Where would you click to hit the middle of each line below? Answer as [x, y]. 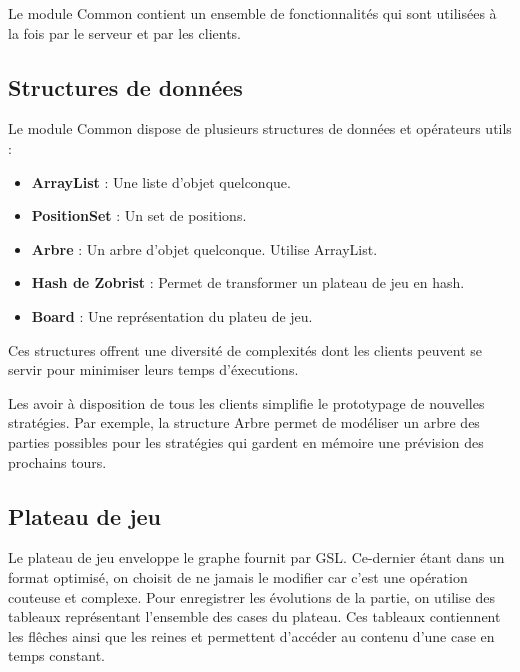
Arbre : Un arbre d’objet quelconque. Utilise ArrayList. [204, 248]
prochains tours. [57, 461]
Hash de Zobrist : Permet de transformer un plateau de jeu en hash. [248, 282]
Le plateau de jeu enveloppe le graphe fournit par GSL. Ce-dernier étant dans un [256, 557]
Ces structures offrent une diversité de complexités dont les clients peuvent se [245, 349]
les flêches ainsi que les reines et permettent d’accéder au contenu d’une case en [251, 635]
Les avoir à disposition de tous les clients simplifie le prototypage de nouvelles [246, 402]
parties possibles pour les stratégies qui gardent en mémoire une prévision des [246, 441]
